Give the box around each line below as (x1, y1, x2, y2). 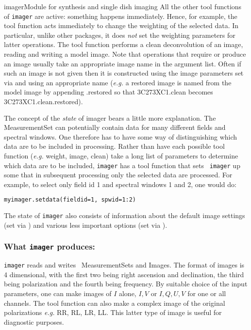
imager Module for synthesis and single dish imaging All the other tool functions (4, 1, 242, 11)
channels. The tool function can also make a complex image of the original (4, 298, 225, 308)
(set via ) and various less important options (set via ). (4, 220, 167, 230)
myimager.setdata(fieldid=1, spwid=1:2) (4, 196, 136, 204)
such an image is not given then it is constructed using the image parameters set (4, 68, 244, 78)
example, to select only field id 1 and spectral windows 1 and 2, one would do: (4, 179, 236, 189)
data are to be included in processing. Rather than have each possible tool (4, 141, 225, 151)
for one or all (187, 288, 226, 298)
